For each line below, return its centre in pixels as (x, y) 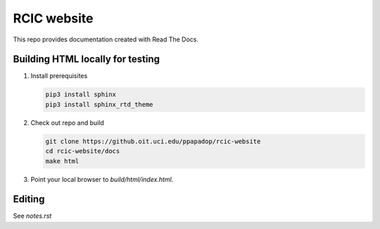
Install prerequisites (59, 76)
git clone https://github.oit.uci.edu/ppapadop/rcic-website (153, 141)
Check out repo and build (68, 122)
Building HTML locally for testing (87, 59)
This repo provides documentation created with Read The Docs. (106, 39)
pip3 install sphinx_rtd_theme (100, 104)
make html (62, 161)
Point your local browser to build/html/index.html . (102, 179)
